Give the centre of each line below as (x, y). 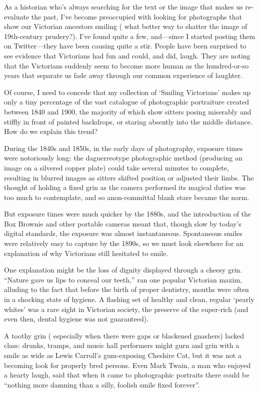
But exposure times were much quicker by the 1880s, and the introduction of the (128, 214)
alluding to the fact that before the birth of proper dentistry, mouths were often (126, 289)
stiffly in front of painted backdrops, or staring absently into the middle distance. (128, 121)
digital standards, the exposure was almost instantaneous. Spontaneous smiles (123, 233)
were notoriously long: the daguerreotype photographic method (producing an (123, 158)
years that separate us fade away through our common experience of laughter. (123, 75)
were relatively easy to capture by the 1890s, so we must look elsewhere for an (124, 243)
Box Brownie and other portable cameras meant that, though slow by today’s (123, 223)
